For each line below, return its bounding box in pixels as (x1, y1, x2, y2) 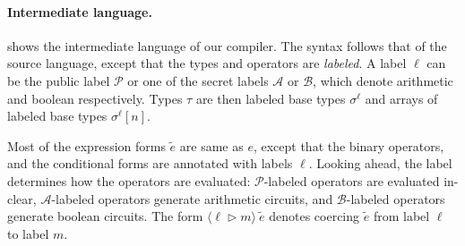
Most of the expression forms (7, 136, 166, 155)
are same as (179, 136, 244, 155)
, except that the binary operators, (253, 136, 444, 155)
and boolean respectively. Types (7, 89, 183, 107)
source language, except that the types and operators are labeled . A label (7, 54, 407, 72)
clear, (7, 189, 37, 208)
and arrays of (365, 89, 438, 107)
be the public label (7, 71, 110, 89)
